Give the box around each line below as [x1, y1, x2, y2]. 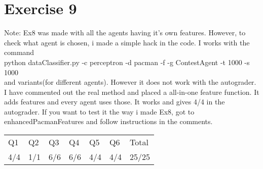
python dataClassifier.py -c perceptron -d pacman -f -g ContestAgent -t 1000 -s [4, 57, 250, 67]
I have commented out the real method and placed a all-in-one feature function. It [4, 86, 259, 97]
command [4, 47, 34, 58]
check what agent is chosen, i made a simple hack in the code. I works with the [4, 37, 250, 47]
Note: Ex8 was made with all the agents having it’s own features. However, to [4, 27, 246, 38]
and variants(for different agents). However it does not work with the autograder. [4, 77, 256, 87]
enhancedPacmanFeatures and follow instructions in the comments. [4, 116, 213, 127]
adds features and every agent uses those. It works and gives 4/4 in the [4, 96, 225, 107]
